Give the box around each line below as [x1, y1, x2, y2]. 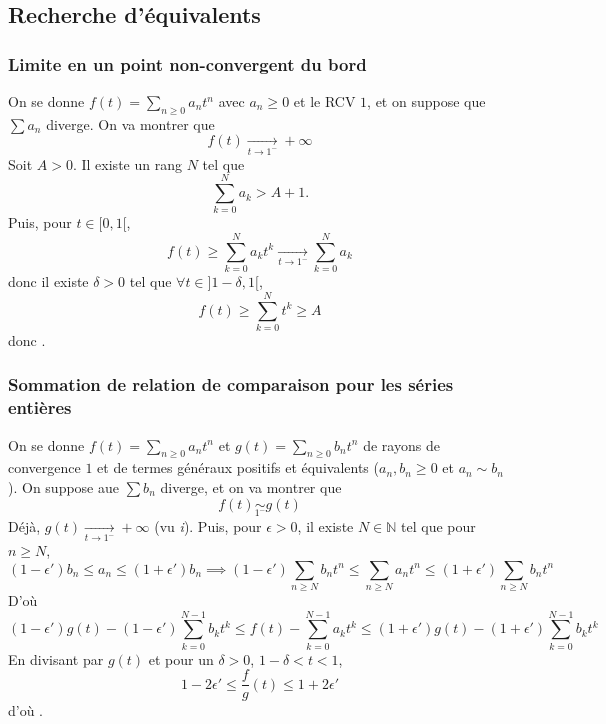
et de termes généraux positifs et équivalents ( [97, 457, 379, 478]
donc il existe [8, 271, 89, 292]
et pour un [148, 648, 214, 669]
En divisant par [8, 648, 104, 669]
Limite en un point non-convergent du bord [8, 51, 367, 76]
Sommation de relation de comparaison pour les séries [8, 372, 454, 397]
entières [8, 395, 72, 420]
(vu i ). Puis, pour [154, 515, 262, 536]
